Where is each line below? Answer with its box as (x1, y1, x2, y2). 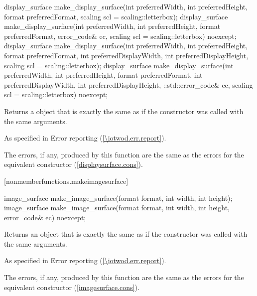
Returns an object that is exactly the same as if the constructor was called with (4, 229, 248, 239)
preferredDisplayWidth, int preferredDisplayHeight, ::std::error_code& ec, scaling (4, 79, 253, 90)
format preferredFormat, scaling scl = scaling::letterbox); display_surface (4, 11, 228, 21)
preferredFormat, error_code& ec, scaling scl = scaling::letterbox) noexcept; (4, 30, 237, 41)
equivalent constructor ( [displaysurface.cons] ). (4, 159, 143, 169)
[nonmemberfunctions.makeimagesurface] (4, 175, 128, 186)
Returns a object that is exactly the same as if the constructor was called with (4, 106, 244, 116)
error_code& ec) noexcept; (4, 212, 86, 222)
